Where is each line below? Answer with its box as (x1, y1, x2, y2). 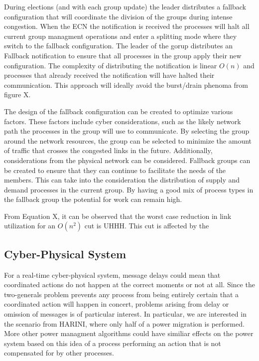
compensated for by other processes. (4, 348, 114, 358)
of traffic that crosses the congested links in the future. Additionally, (4, 145, 213, 156)
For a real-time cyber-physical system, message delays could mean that (4, 269, 221, 280)
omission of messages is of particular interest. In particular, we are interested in (4, 309, 247, 319)
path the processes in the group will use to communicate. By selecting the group (4, 126, 250, 136)
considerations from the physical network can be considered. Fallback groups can (4, 155, 251, 165)
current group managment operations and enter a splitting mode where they (4, 30, 237, 41)
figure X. (4, 89, 31, 100)
